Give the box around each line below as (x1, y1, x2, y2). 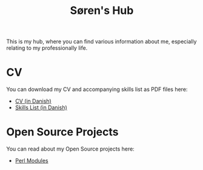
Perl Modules (15, 157, 48, 165)
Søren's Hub (70, 4, 134, 18)
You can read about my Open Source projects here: (6, 145, 135, 152)
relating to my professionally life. (6, 44, 88, 52)
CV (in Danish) (15, 98, 52, 105)
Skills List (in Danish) (15, 104, 68, 111)
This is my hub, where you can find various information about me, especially (6, 38, 197, 46)
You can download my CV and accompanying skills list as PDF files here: (6, 86, 188, 93)
